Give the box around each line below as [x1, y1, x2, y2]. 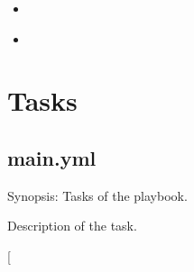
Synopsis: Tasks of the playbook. [7, 186, 188, 204]
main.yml [7, 143, 97, 171]
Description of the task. [7, 216, 137, 235]
